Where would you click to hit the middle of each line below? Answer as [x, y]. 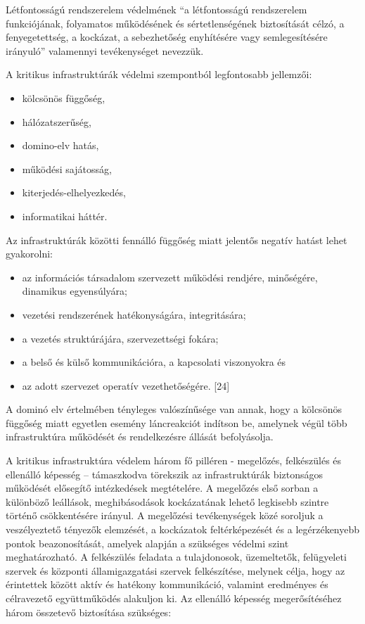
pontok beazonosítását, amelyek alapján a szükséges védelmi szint [147, 543]
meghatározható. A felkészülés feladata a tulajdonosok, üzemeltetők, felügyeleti [176, 557]
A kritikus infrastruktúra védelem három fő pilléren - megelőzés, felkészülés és [174, 460]
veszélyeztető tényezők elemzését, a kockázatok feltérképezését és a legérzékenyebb [183, 529]
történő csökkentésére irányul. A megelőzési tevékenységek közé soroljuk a [165, 515]
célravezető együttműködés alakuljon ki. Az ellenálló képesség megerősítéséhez [174, 598]
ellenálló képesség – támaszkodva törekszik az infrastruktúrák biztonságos [165, 474]
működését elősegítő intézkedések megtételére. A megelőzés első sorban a [162, 488]
